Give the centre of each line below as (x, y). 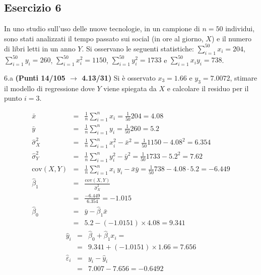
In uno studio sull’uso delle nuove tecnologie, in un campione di (102, 28)
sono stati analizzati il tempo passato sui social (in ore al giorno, (104, 38)
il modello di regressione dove (49, 88)
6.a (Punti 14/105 (35, 77)
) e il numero (231, 38)
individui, (240, 28)
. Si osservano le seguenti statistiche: (138, 48)
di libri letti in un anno (40, 48)
